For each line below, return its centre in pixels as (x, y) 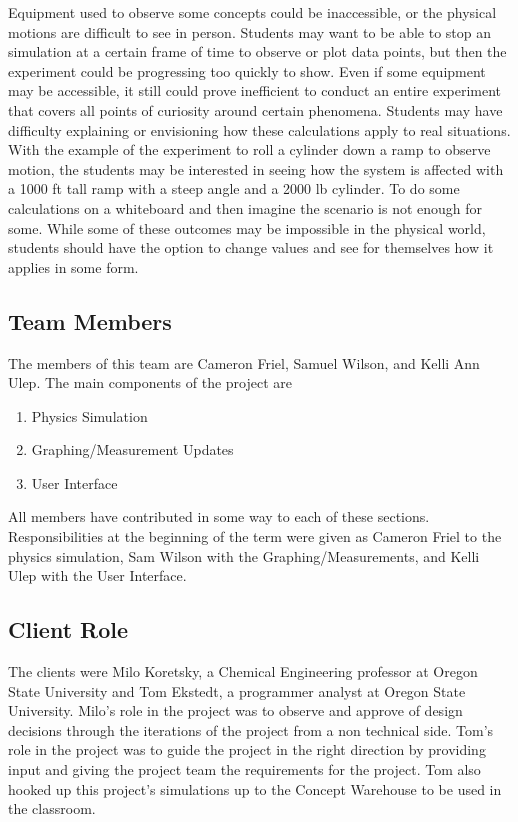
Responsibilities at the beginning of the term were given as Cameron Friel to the (255, 536)
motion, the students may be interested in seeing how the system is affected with (256, 168)
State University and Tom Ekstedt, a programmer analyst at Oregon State (237, 690)
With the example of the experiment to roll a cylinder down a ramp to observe (249, 149)
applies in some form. (73, 266)
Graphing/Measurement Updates (132, 449)
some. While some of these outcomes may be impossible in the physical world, (247, 227)
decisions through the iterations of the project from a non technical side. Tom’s (251, 729)
